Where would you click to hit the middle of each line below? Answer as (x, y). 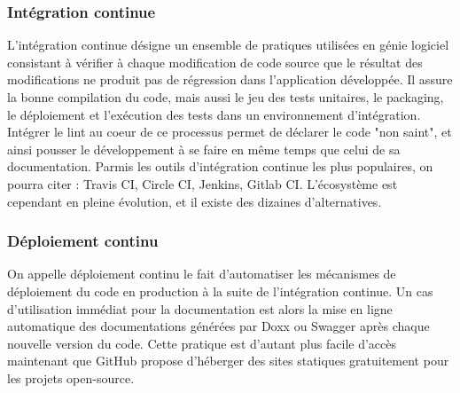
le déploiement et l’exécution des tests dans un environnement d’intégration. (214, 114)
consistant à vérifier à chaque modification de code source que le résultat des (215, 62)
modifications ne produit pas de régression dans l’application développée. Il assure (230, 79)
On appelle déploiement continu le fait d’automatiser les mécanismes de (202, 274)
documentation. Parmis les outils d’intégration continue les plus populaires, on (220, 166)
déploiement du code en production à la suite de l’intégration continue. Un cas (220, 291)
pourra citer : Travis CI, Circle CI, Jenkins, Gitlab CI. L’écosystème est (203, 183)
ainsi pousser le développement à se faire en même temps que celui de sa (204, 149)
